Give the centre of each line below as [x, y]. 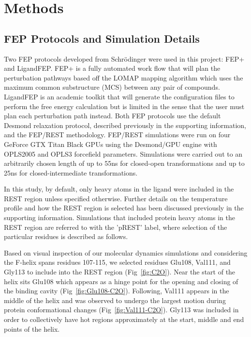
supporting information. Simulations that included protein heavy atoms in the [119, 217]
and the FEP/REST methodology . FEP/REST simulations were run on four [117, 135]
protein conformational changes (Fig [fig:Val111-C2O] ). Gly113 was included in [121, 310]
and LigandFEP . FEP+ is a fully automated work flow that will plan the [112, 68]
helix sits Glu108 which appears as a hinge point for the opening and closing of [121, 281]
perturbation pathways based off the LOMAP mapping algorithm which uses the [124, 77]
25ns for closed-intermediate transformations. [71, 172]
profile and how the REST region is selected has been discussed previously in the [124, 208]
